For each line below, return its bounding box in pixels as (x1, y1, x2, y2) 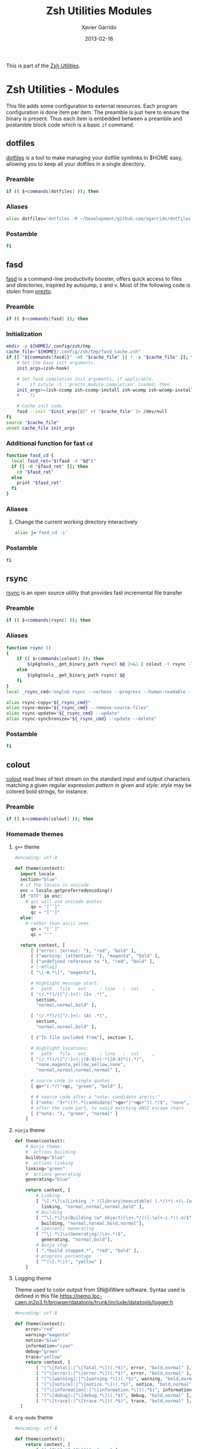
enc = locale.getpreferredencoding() (20, 888, 113, 894)
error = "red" (25, 1327, 55, 1333)
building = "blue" (25, 1154, 65, 1161)
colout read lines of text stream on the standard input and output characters (6, 775, 190, 782)
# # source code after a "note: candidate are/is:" (30, 1094, 160, 1100)
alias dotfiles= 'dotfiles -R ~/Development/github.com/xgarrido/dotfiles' (6, 216, 194, 222)
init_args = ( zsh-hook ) (16, 365, 70, 371)
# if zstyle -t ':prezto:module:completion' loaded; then (16, 381, 170, 388)
